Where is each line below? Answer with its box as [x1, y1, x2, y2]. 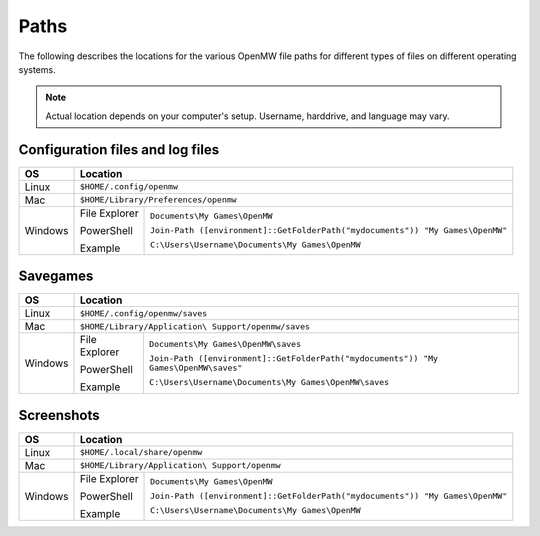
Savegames [18, 268, 94, 285]
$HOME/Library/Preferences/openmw [79, 195, 237, 205]
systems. [18, 63, 56, 75]
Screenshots [18, 406, 100, 424]
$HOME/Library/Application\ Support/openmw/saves [79, 321, 310, 332]
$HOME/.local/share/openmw [79, 447, 203, 458]
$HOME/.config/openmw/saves [79, 308, 208, 319]
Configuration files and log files [18, 141, 220, 158]
